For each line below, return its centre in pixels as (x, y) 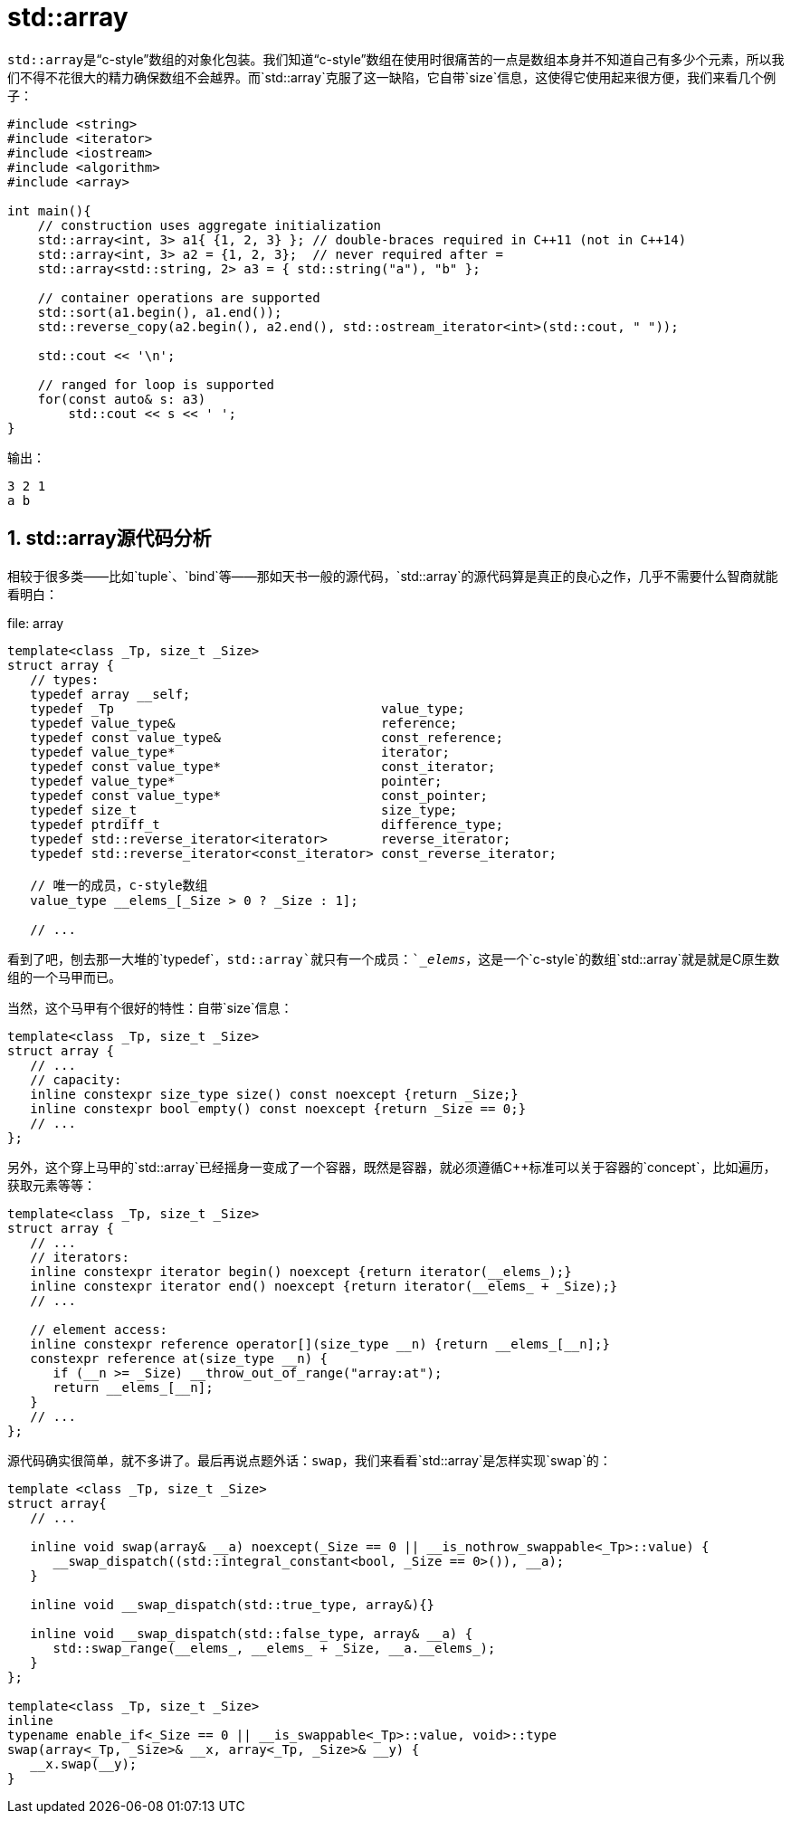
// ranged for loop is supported (156, 384)
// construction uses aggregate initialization (210, 225)
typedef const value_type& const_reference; (267, 737)
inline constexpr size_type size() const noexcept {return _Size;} (274, 1094)
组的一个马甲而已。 (64, 977)
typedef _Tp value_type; (248, 708)
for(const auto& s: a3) (122, 399)
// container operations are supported (179, 297)
